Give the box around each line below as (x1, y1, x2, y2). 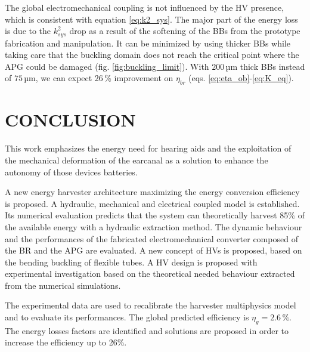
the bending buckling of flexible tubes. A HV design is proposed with (5, 255, 258, 268)
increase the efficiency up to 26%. (5, 336, 127, 348)
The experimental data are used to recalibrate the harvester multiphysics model (5, 299, 296, 311)
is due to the (5, 24, 51, 37)
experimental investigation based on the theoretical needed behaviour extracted (5, 267, 295, 280)
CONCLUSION (5, 107, 136, 132)
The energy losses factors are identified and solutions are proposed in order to (5, 324, 289, 336)
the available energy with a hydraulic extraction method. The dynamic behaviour (5, 220, 302, 233)
